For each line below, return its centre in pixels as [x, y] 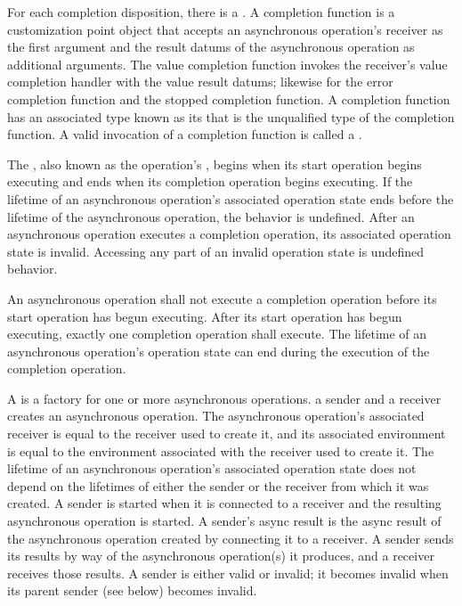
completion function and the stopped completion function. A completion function [229, 98]
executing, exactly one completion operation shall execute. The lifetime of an [217, 334]
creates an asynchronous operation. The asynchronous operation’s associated [216, 416]
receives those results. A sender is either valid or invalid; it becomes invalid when [228, 573]
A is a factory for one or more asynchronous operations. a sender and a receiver [224, 398]
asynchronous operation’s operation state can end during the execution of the [219, 351]
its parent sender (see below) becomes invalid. [132, 590]
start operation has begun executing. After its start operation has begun [205, 316]
